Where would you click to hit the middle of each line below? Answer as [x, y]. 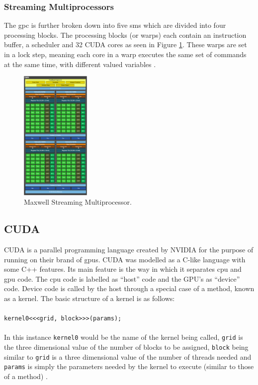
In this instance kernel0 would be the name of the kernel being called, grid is [124, 337]
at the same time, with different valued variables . [80, 64]
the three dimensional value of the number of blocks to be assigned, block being [126, 347]
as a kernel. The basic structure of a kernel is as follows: [89, 298]
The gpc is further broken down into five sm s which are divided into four [115, 25]
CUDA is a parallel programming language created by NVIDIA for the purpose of [129, 249]
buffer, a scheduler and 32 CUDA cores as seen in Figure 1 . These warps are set [126, 44]
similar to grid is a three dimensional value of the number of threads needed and [128, 356]
